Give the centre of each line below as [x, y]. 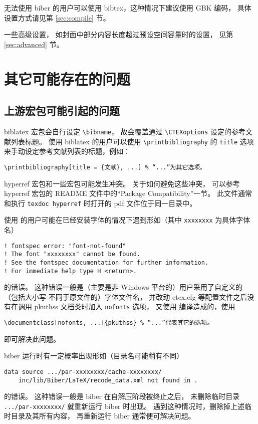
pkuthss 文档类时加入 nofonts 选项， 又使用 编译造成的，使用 [135, 306]
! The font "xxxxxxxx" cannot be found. [72, 254]
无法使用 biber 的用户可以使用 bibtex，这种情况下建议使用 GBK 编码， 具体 [128, 8]
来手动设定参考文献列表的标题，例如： [67, 151]
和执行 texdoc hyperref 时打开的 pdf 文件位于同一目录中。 [100, 203]
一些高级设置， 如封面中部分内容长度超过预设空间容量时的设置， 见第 [119, 34]
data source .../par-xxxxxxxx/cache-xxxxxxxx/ [83, 372]
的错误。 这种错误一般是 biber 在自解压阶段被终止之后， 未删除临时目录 [122, 396]
